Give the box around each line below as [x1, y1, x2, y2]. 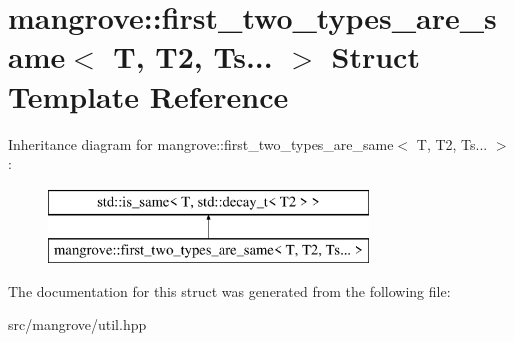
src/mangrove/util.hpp [8, 314, 147, 335]
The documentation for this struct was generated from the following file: [8, 280, 451, 301]
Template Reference [8, 75, 289, 116]
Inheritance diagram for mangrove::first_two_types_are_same [8, 133, 394, 154]
